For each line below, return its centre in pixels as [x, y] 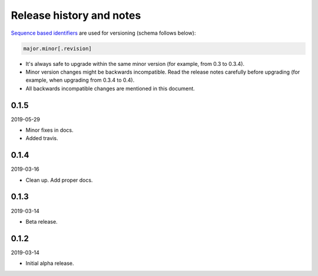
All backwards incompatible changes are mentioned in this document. [110, 88]
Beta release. [42, 221]
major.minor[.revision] [58, 48]
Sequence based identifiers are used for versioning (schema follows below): [103, 33]
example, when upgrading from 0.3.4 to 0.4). [80, 80]
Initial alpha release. [50, 263]
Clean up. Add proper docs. [59, 180]
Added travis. [42, 138]
